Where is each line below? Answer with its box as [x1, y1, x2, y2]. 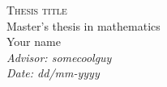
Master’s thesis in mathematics [6, 17, 161, 34]
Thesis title [6, 2, 67, 18]
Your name [6, 33, 61, 50]
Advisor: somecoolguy [6, 48, 112, 65]
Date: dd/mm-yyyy [6, 64, 100, 81]
